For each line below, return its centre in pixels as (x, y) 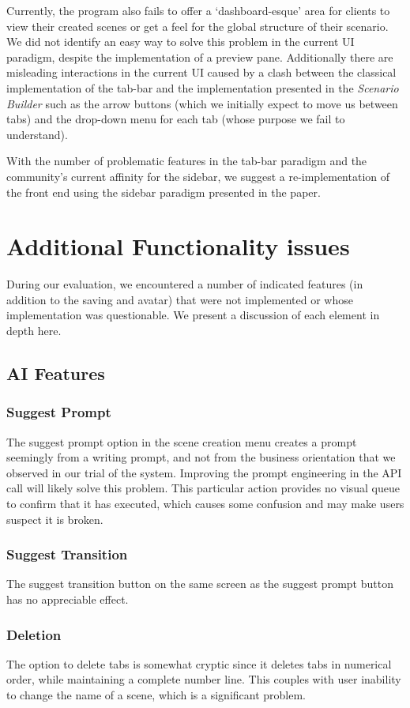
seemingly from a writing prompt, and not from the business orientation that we (201, 457)
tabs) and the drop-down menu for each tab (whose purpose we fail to (176, 119)
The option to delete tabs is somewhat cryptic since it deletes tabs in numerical (199, 663)
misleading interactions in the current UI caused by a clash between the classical (201, 72)
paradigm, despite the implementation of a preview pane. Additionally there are (200, 56)
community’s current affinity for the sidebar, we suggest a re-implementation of (198, 176)
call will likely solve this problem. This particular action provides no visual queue (203, 488)
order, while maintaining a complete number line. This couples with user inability (204, 679)
